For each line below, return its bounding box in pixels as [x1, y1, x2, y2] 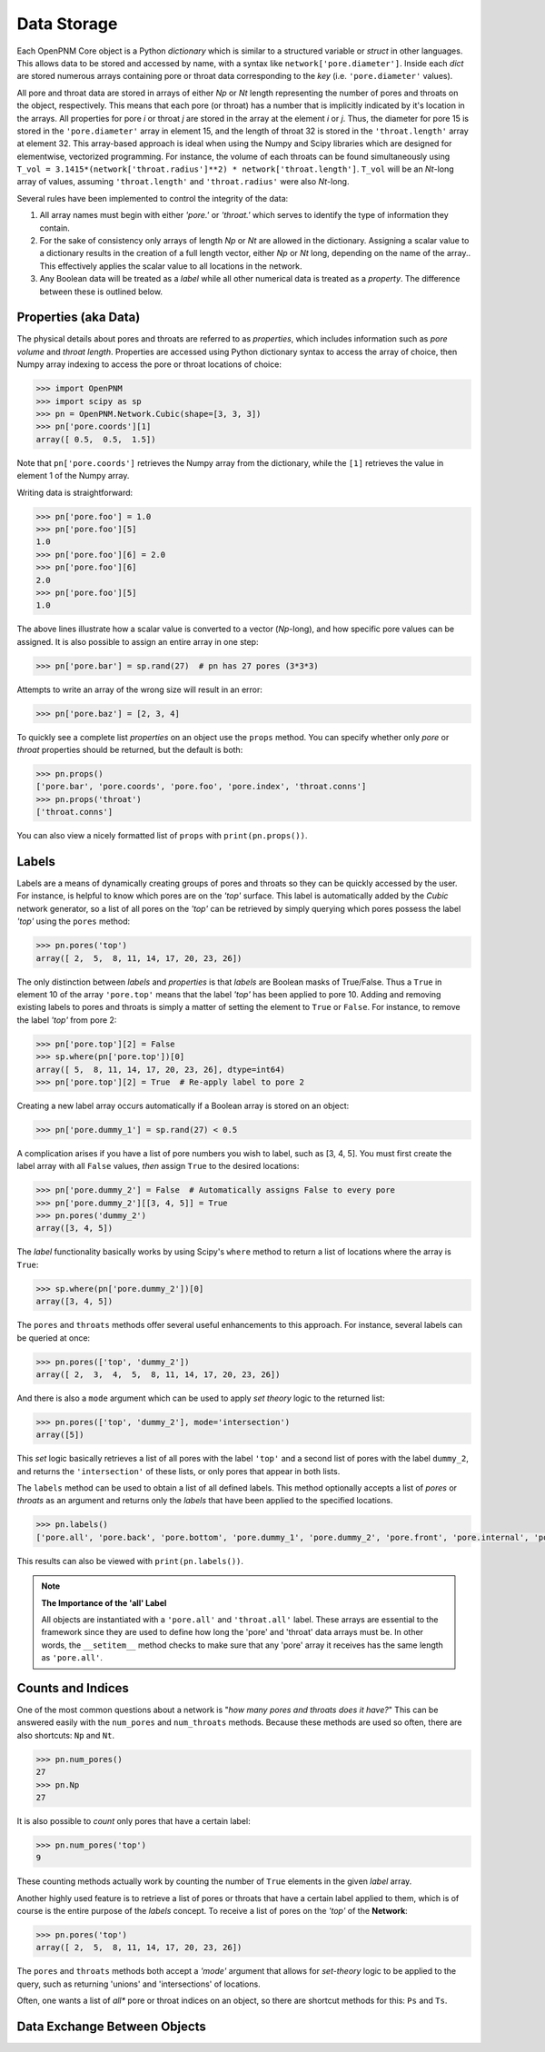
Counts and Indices [16, 1680, 129, 1696]
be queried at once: [16, 1332, 91, 1343]
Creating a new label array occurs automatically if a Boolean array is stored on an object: [16, 1100, 350, 1111]
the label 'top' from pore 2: [16, 1014, 117, 1026]
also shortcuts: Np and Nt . [16, 1730, 115, 1740]
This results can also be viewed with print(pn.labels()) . [16, 1555, 244, 1566]
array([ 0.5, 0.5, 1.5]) [35, 434, 156, 444]
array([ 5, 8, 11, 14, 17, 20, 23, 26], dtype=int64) [35, 1064, 285, 1075]
